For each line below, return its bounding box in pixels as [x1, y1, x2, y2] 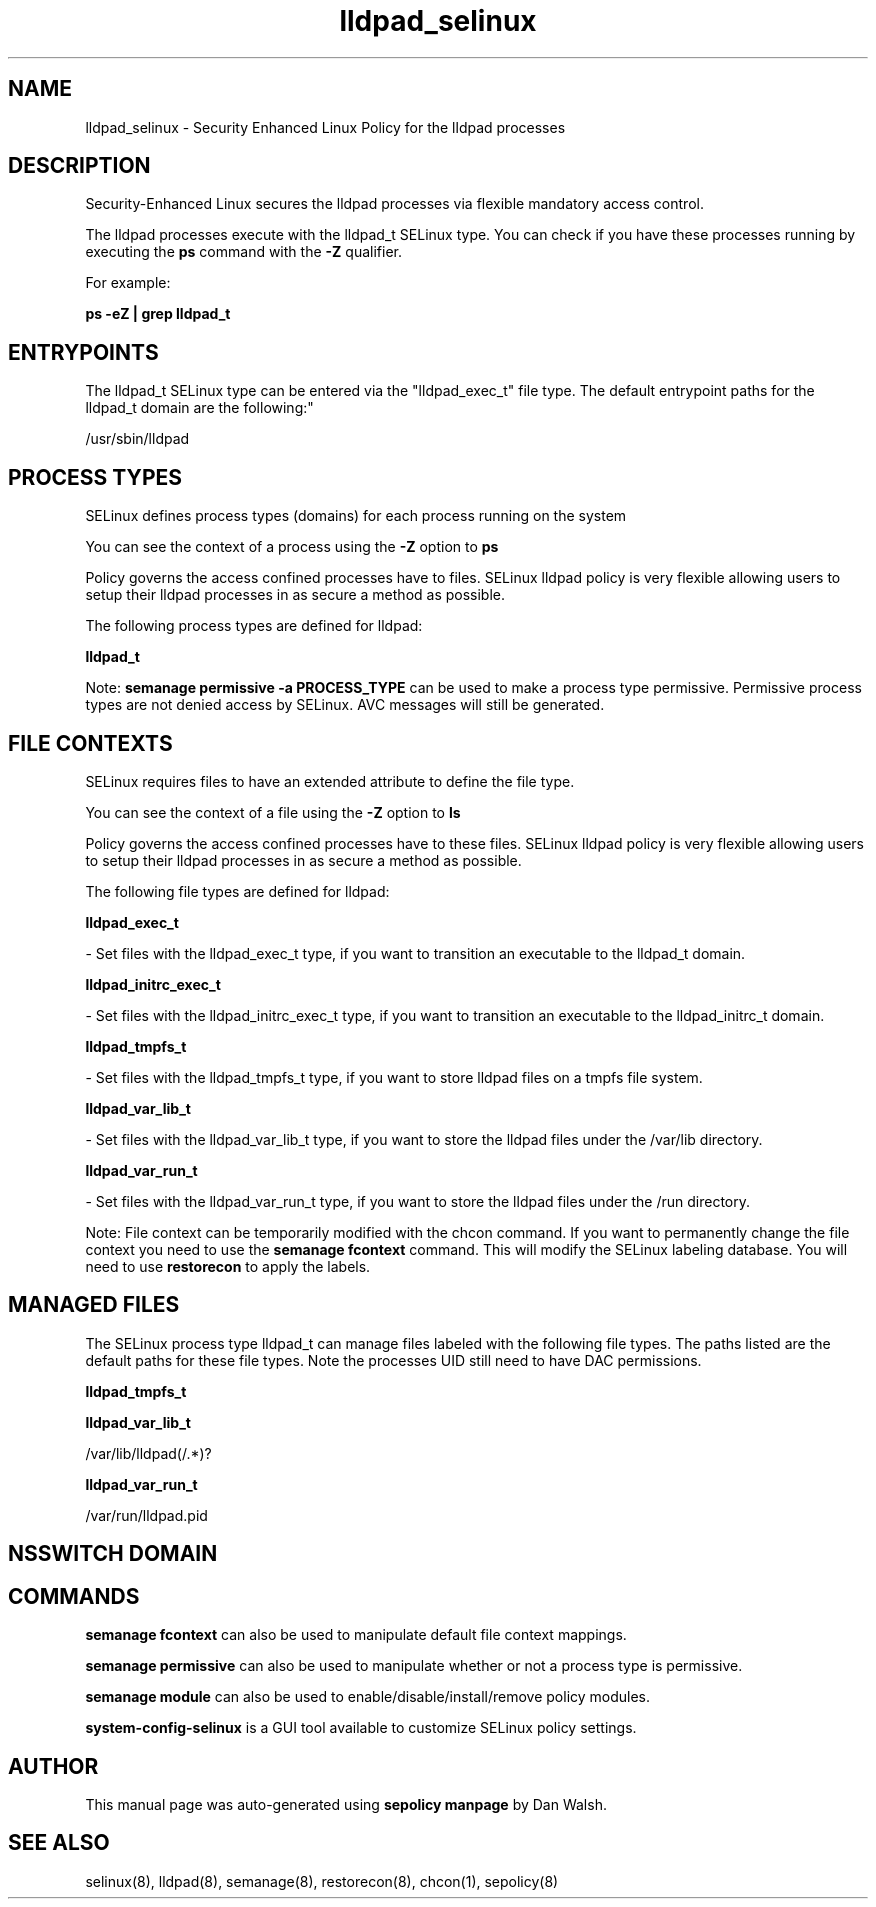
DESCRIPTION [8, 153, 151, 179]
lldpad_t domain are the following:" [85, 399, 314, 417]
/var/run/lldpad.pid [85, 1506, 208, 1524]
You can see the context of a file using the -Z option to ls [85, 803, 461, 821]
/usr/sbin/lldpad [85, 430, 190, 448]
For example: [85, 274, 171, 292]
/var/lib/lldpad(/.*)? [85, 1444, 212, 1462]
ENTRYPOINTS [8, 339, 159, 365]
